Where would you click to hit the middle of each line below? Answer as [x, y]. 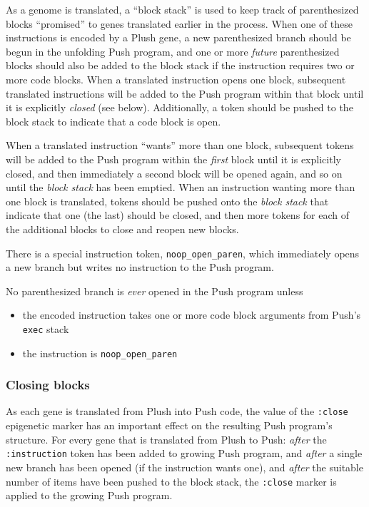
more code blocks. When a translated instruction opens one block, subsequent [176, 79]
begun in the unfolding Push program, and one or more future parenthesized [173, 51]
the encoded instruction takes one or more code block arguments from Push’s [192, 315]
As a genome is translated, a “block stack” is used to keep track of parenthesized [182, 9]
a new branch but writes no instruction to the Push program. [140, 267]
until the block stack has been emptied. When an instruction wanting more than [181, 187]
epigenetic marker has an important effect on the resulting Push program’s [169, 425]
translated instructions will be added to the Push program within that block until [185, 93]
